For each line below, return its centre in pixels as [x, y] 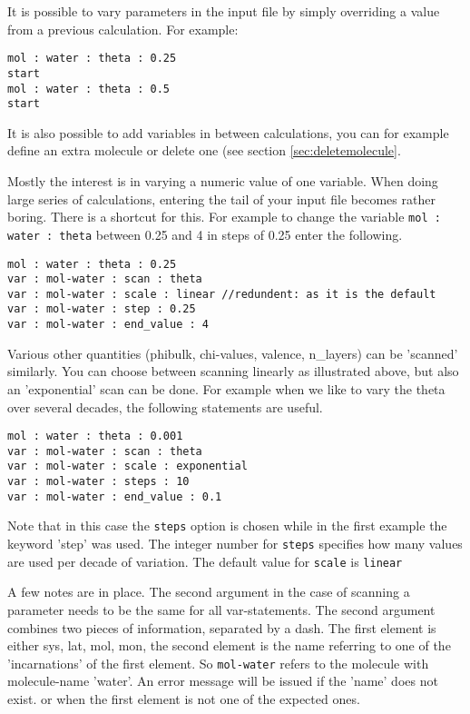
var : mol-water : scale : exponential [127, 466]
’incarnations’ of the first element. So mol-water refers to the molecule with [218, 663]
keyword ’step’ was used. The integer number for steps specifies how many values [235, 544]
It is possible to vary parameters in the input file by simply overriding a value [224, 11]
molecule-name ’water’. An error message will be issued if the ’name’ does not [223, 681]
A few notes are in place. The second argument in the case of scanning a [209, 592]
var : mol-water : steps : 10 [98, 482]
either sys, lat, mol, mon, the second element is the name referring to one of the [229, 645]
